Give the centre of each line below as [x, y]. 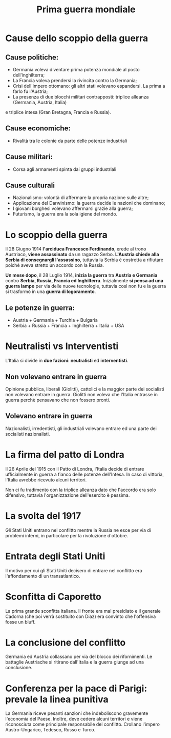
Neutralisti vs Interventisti [62, 346]
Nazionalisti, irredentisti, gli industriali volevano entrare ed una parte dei [81, 428]
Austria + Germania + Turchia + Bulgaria [55, 320]
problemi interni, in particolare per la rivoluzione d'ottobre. [67, 535]
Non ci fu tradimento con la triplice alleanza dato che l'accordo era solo [81, 490]
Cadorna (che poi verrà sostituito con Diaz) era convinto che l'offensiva [81, 616]
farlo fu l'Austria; [30, 91]
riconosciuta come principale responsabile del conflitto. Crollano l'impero [83, 724]
